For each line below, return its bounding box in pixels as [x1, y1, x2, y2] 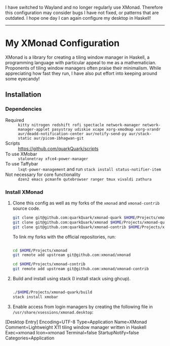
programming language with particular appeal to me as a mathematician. [5, 59, 157, 65]
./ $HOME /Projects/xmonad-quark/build [12, 290, 93, 295]
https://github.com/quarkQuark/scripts [18, 145, 99, 151]
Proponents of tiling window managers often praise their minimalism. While [5, 65, 161, 71]
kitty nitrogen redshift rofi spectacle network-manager [18, 122, 141, 127]
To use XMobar [5, 151, 37, 157]
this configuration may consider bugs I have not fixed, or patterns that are [5, 10, 159, 16]
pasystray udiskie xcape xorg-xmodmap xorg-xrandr [52, 126, 161, 132]
